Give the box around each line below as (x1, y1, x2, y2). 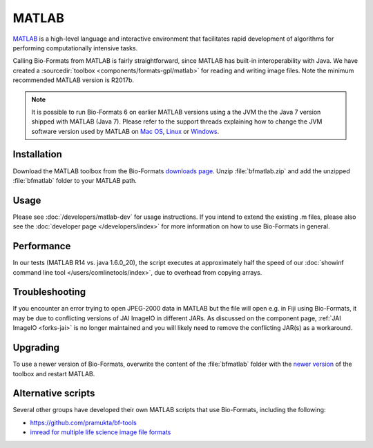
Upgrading (12, 342, 60, 353)
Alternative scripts (12, 387, 95, 400)
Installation (12, 148, 62, 160)
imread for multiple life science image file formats (30, 428, 171, 436)
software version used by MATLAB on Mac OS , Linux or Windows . (31, 127, 220, 135)
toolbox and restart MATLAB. (12, 369, 95, 378)
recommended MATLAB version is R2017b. (12, 76, 135, 84)
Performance (12, 240, 71, 252)
